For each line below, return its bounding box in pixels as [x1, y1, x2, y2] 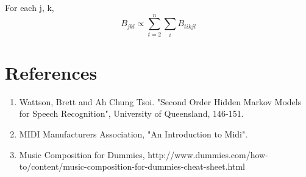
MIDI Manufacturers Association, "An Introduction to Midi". [19, 128, 248, 141]
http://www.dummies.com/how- [148, 148, 268, 161]
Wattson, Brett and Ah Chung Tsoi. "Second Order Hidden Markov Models [19, 95, 302, 108]
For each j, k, [5, 1, 54, 13]
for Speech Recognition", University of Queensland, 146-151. [19, 107, 244, 120]
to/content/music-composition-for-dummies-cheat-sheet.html [19, 160, 245, 173]
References [5, 60, 98, 85]
